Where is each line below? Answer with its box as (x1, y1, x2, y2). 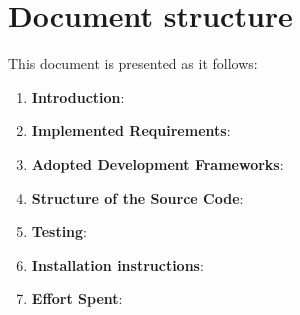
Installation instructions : (31, 254, 204, 275)
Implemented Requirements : (31, 120, 231, 141)
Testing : (31, 221, 88, 242)
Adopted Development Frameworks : (31, 153, 284, 174)
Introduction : (31, 86, 125, 107)
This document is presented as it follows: (8, 53, 258, 74)
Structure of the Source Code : (31, 187, 244, 208)
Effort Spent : (31, 288, 123, 309)
